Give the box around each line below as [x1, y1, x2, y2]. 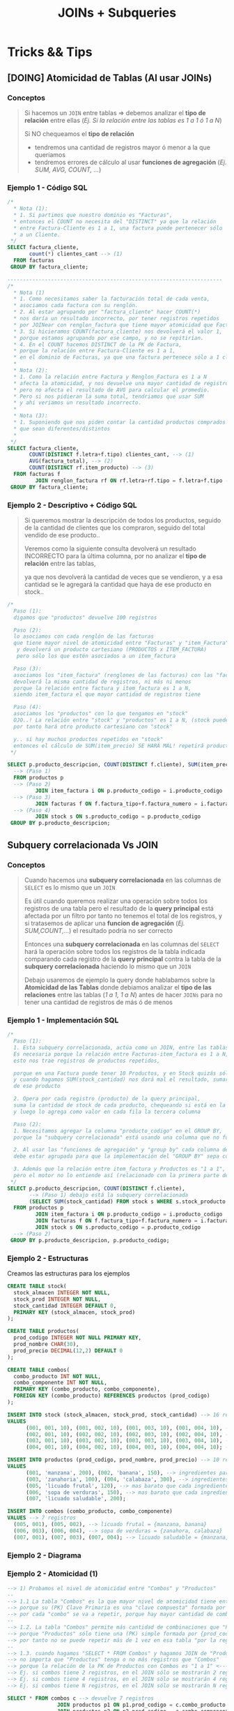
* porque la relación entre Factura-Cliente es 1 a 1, [13, 348, 176, 354]
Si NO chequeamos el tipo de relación [24, 129, 134, 137]
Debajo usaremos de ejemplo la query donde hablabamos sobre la [24, 976, 215, 984]
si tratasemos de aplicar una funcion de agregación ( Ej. [24, 919, 185, 927]
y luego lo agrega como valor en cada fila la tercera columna [13, 1108, 201, 1115]
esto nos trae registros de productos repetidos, [13, 1057, 160, 1064]
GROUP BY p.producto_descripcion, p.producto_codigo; [10, 1236, 170, 1243]
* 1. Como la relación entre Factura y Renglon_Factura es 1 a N [13, 373, 208, 380]
